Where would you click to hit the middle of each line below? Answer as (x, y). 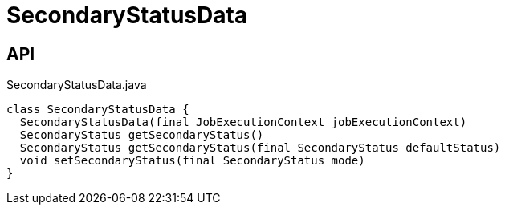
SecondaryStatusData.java (77, 85)
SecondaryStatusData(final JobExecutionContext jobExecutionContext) (243, 122)
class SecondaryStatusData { (98, 110)
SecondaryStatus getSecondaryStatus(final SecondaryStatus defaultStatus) (260, 148)
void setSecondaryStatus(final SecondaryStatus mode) (192, 161)
